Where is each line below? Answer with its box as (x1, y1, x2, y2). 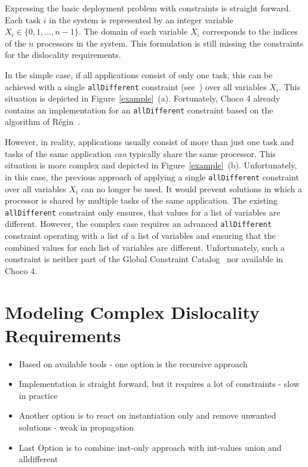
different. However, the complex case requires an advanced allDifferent (5, 217, 272, 230)
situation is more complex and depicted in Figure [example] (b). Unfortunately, (5, 159, 297, 171)
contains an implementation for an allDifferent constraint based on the (5, 103, 273, 116)
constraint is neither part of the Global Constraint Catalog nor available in (5, 253, 284, 265)
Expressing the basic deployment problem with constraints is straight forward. (5, 2, 291, 14)
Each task (5, 13, 41, 26)
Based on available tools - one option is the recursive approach (19, 357, 248, 370)
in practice (19, 389, 58, 401)
